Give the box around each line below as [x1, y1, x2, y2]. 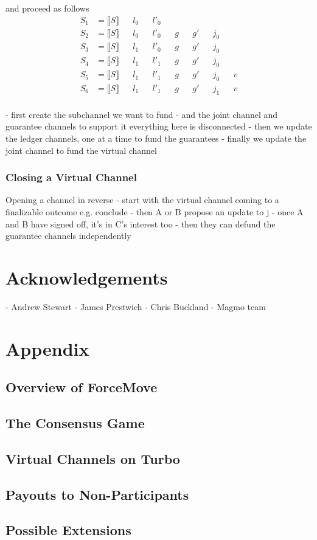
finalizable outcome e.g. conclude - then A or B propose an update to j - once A [5, 205, 304, 218]
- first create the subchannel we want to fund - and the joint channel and [5, 108, 278, 120]
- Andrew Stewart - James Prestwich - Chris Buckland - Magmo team [5, 300, 266, 313]
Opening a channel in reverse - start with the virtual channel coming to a [5, 193, 279, 206]
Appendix [5, 336, 89, 361]
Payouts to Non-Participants [5, 485, 189, 504]
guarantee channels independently [5, 229, 131, 242]
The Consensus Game [5, 414, 145, 432]
